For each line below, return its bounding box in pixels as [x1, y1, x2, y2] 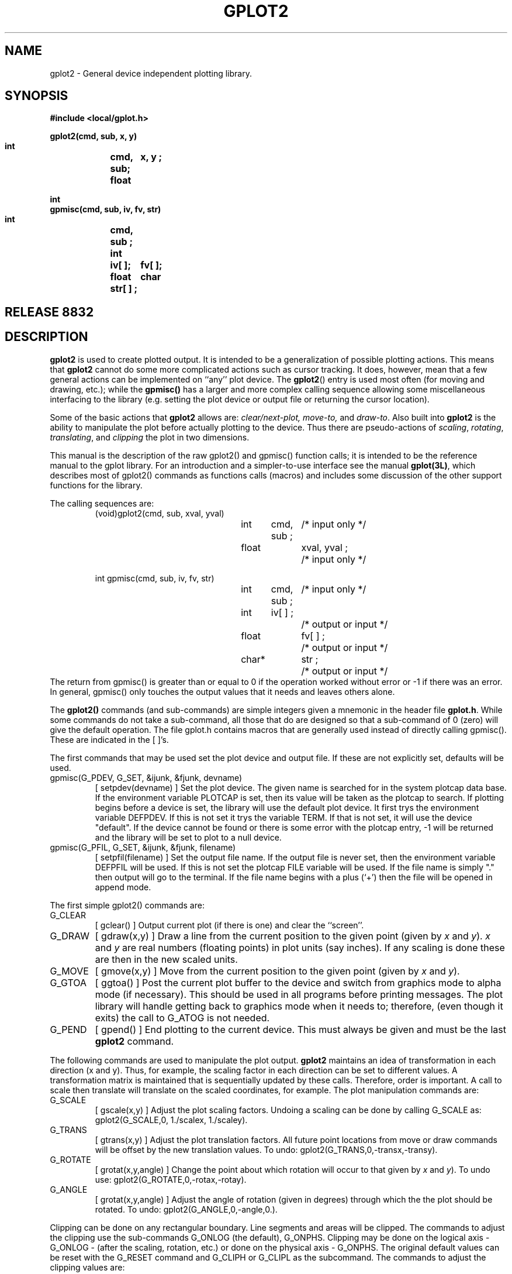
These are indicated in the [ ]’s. [50, 734, 169, 745]
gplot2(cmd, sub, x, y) [50, 131, 137, 142]
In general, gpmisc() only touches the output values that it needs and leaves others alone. [50, 686, 395, 697]
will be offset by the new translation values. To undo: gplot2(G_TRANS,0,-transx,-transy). [95, 1144, 438, 1155]
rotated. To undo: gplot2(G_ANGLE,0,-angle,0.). [95, 1204, 278, 1214]
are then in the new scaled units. [95, 953, 238, 965]
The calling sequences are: [50, 498, 154, 508]
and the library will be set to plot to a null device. [95, 832, 282, 842]
